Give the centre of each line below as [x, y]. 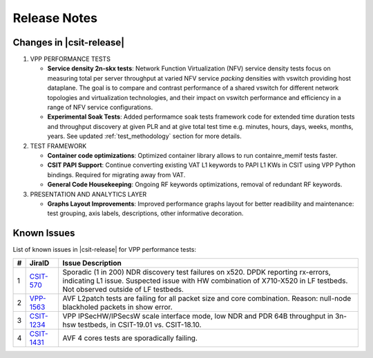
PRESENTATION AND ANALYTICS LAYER [88, 194]
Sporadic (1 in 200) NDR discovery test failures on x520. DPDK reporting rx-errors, [197, 272]
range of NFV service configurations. [100, 108]
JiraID [39, 263]
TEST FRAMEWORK [58, 146]
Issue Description [92, 263]
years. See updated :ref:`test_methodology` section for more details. [144, 136]
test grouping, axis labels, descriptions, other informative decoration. [145, 213]
